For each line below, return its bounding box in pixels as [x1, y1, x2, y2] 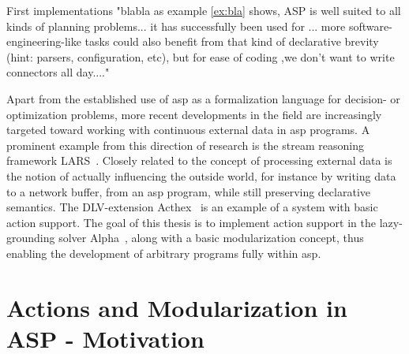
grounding [6, 229, 55, 246]
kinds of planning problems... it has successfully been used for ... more [6, 17, 346, 34]
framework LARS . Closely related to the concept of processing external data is [6, 152, 392, 169]
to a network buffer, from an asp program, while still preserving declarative [6, 183, 371, 199]
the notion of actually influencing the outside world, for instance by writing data [6, 167, 396, 184]
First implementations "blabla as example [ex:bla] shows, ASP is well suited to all [6, 2, 401, 18]
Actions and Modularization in [6, 291, 347, 323]
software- [348, 17, 392, 34]
